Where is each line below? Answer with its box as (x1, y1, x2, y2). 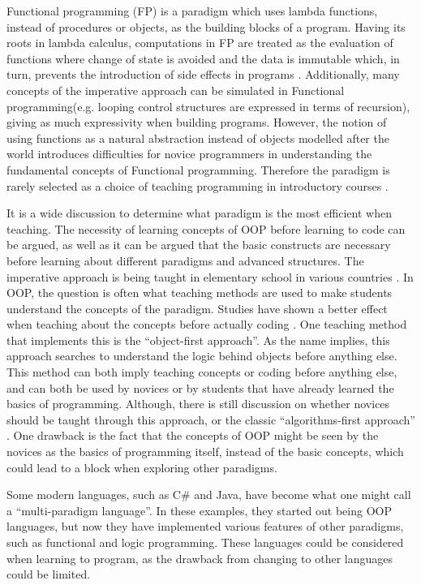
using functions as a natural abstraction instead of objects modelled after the (6, 129, 389, 146)
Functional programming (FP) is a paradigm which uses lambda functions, (6, 2, 378, 19)
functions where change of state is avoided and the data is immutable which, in (6, 49, 400, 67)
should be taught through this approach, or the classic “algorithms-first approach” (6, 411, 415, 428)
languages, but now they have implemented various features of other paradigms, (6, 518, 404, 535)
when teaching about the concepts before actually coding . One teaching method (6, 316, 407, 333)
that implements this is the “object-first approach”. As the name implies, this (6, 331, 390, 348)
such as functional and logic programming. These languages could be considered (6, 534, 404, 550)
